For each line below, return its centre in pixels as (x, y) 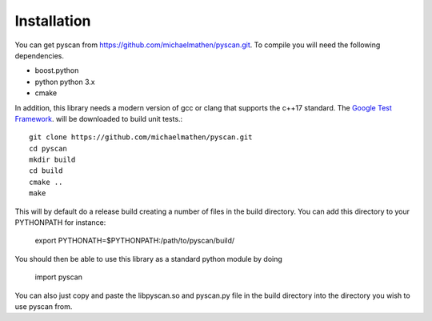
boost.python (57, 70)
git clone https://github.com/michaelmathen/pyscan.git (141, 137)
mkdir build (52, 160)
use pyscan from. (44, 306)
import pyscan (59, 277)
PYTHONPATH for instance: (60, 223)
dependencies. (39, 55)
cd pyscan (48, 148)
